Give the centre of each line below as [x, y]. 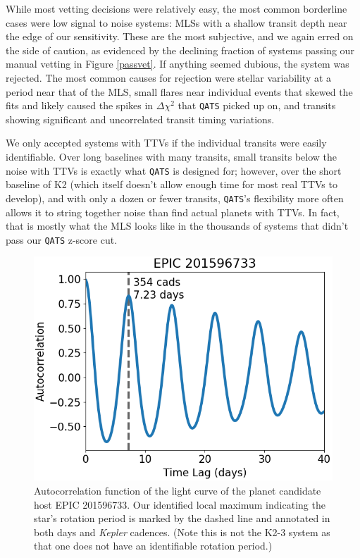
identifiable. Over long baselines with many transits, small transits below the [172, 156]
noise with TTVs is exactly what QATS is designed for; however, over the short [174, 170]
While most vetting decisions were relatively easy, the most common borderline [176, 8]
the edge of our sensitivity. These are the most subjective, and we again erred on [180, 36]
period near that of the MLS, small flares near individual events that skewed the [179, 91]
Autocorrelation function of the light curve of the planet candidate [178, 490]
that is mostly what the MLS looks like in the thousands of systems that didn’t [177, 226]
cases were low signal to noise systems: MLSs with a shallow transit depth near [176, 22]
